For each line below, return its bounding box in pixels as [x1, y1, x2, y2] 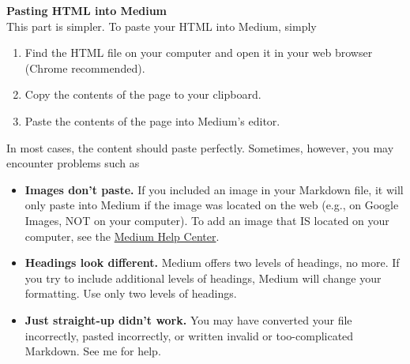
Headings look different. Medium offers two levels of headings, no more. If [24, 254, 400, 271]
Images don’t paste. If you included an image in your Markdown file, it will [24, 181, 404, 197]
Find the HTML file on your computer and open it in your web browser [24, 44, 373, 61]
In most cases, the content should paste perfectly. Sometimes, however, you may [6, 139, 394, 156]
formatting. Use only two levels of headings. [24, 285, 237, 302]
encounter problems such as [6, 155, 140, 171]
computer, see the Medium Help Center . [24, 227, 220, 244]
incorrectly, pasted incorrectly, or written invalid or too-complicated [24, 327, 354, 343]
